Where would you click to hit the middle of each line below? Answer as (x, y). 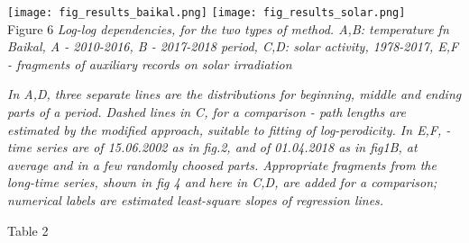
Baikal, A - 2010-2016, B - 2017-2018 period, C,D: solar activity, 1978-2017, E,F (233, 46)
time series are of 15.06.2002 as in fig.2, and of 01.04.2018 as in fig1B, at (212, 147)
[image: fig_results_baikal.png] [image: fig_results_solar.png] (207, 13)
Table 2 (28, 230)
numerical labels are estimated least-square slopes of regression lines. (196, 200)
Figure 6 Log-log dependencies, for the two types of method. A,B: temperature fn (228, 28)
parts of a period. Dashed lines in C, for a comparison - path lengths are (207, 112)
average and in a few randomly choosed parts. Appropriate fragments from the (222, 164)
